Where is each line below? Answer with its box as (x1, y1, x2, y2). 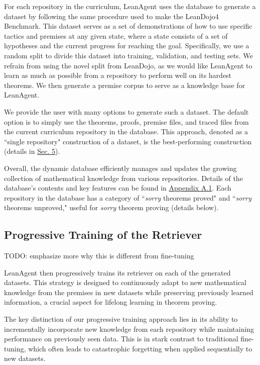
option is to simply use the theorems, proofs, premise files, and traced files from (4, 116, 249, 127)
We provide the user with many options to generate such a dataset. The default (4, 106, 249, 117)
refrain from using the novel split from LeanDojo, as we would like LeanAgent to (4, 60, 252, 70)
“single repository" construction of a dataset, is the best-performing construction (4, 136, 252, 146)
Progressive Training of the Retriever (4, 227, 202, 242)
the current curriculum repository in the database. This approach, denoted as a (4, 126, 248, 137)
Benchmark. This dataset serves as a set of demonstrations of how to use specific (4, 21, 252, 31)
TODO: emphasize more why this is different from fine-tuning (4, 250, 194, 261)
